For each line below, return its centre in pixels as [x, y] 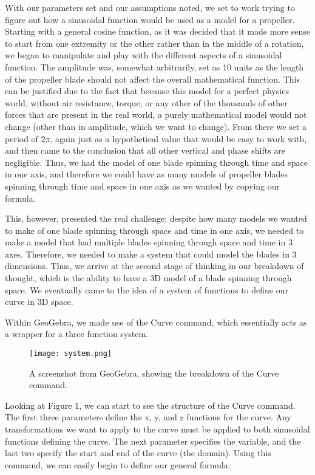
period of [22, 138]
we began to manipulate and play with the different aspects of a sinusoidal [144, 55]
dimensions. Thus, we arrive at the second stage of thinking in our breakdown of [154, 266]
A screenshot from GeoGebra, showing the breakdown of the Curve [154, 373]
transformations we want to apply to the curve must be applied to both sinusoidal [157, 429]
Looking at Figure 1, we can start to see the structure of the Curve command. [150, 405]
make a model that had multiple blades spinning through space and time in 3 [149, 242]
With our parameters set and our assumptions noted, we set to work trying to [150, 7]
